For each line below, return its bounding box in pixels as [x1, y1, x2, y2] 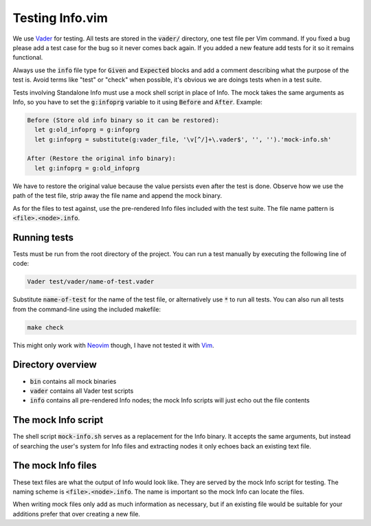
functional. [12, 54, 43, 62]
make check [27, 323, 64, 331]
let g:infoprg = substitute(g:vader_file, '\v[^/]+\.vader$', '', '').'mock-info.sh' [34, 135, 332, 144]
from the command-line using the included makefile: [12, 305, 161, 313]
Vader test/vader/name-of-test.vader [27, 278, 155, 286]
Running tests [12, 231, 74, 243]
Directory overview [12, 359, 98, 371]
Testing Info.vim [12, 10, 108, 25]
